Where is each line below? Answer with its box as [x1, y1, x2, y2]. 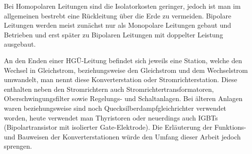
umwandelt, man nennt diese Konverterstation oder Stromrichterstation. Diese [4, 74, 237, 85]
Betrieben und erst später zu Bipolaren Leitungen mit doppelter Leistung [4, 29, 223, 39]
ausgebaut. [4, 39, 36, 49]
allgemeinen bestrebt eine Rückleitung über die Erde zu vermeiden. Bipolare [4, 10, 232, 20]
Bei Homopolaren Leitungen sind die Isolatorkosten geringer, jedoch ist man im [4, 1, 241, 11]
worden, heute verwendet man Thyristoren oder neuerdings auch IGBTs [4, 112, 218, 122]
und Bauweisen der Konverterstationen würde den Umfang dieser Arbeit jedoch [4, 131, 241, 141]
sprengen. [4, 141, 32, 151]
